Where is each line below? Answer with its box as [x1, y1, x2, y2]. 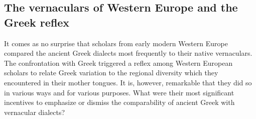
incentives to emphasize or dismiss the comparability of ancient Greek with [4, 97, 235, 107]
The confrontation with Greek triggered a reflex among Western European [4, 57, 233, 68]
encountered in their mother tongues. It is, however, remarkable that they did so [4, 77, 252, 87]
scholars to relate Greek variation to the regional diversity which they [4, 67, 218, 78]
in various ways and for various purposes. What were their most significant [4, 87, 234, 97]
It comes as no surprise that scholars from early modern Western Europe [4, 38, 228, 48]
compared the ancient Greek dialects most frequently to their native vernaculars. [4, 48, 252, 58]
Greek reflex [4, 14, 70, 30]
